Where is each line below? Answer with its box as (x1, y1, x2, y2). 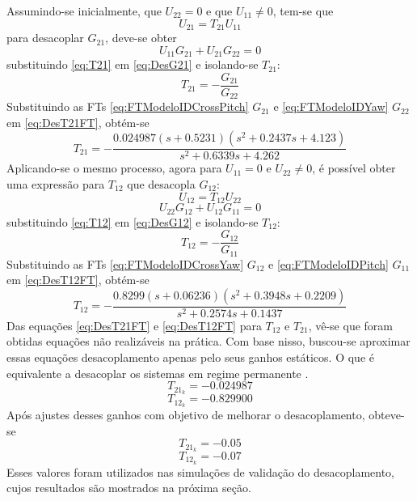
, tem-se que (272, 2, 334, 19)
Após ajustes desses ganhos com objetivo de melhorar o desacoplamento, (6, 405, 365, 422)
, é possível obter (312, 159, 396, 176)
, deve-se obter (105, 29, 177, 46)
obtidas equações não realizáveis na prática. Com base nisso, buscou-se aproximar (6, 333, 411, 350)
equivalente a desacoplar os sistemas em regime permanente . (6, 364, 309, 381)
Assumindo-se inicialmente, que (6, 2, 162, 19)
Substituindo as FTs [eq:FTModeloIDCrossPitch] (6, 98, 249, 115)
